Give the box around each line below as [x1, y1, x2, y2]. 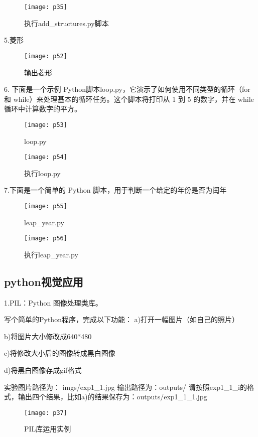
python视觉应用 [4, 273, 83, 289]
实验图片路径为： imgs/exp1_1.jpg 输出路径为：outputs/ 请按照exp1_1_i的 [4, 381, 247, 392]
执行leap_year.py [24, 249, 78, 259]
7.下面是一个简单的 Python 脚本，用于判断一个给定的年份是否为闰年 [4, 185, 227, 195]
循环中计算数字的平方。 [4, 103, 81, 114]
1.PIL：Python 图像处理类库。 [4, 297, 102, 308]
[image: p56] [24, 235, 67, 242]
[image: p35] [24, 4, 67, 11]
